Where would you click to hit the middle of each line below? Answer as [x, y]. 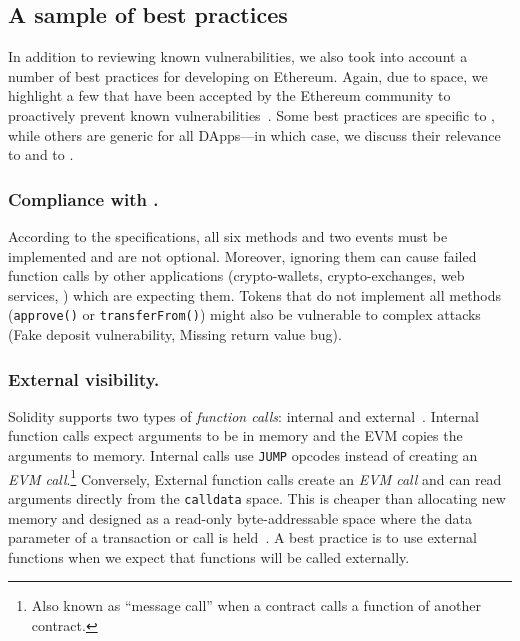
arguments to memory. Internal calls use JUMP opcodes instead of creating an [243, 455]
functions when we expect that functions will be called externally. [209, 556]
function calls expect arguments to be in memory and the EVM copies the [235, 435]
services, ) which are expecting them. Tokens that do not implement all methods [255, 294]
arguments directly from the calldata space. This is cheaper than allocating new [257, 497]
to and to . [41, 154]
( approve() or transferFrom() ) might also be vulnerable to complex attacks [244, 314]
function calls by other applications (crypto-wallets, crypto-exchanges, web [236, 275]
